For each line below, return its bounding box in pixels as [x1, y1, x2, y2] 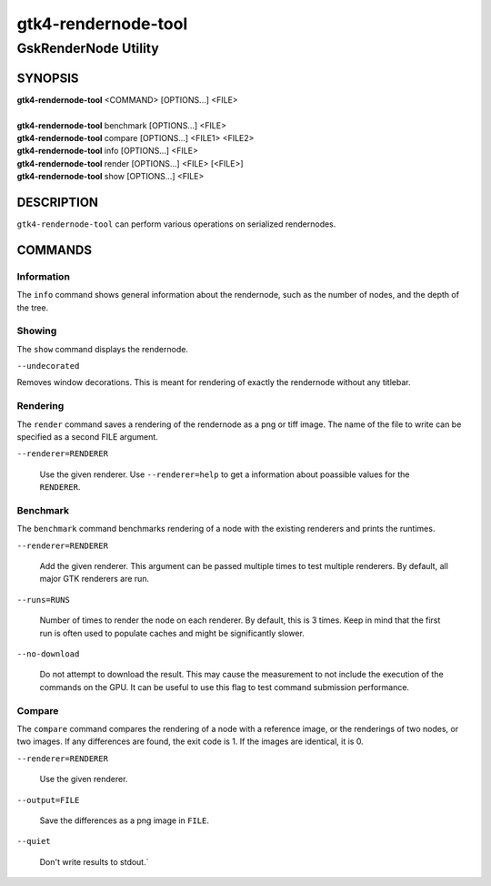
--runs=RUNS [16, 595, 70, 605]
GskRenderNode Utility [16, 40, 159, 56]
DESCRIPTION [16, 194, 99, 209]
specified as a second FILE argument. [16, 431, 158, 442]
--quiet [16, 836, 52, 847]
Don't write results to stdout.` [39, 856, 149, 867]
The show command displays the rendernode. [16, 343, 188, 354]
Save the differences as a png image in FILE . [39, 815, 209, 826]
